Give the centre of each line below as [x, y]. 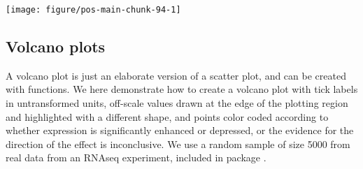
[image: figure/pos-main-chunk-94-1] [93, 10]
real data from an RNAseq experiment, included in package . [136, 157]
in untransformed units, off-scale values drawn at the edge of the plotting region [177, 103]
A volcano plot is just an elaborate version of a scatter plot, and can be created [176, 75]
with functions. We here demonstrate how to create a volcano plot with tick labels [182, 89]
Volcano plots [56, 46]
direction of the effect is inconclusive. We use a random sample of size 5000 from [178, 144]
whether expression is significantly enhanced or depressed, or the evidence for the [180, 130]
